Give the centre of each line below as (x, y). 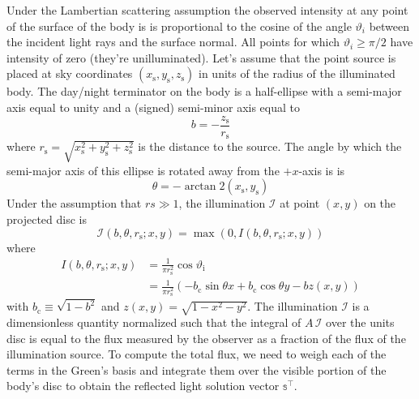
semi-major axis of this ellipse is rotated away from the (143, 170)
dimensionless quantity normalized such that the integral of (154, 322)
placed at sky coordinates (70, 73)
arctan (200, 187)
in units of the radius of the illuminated (297, 73)
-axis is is (322, 170)
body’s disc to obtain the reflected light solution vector (143, 386)
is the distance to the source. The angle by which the (270, 146)
